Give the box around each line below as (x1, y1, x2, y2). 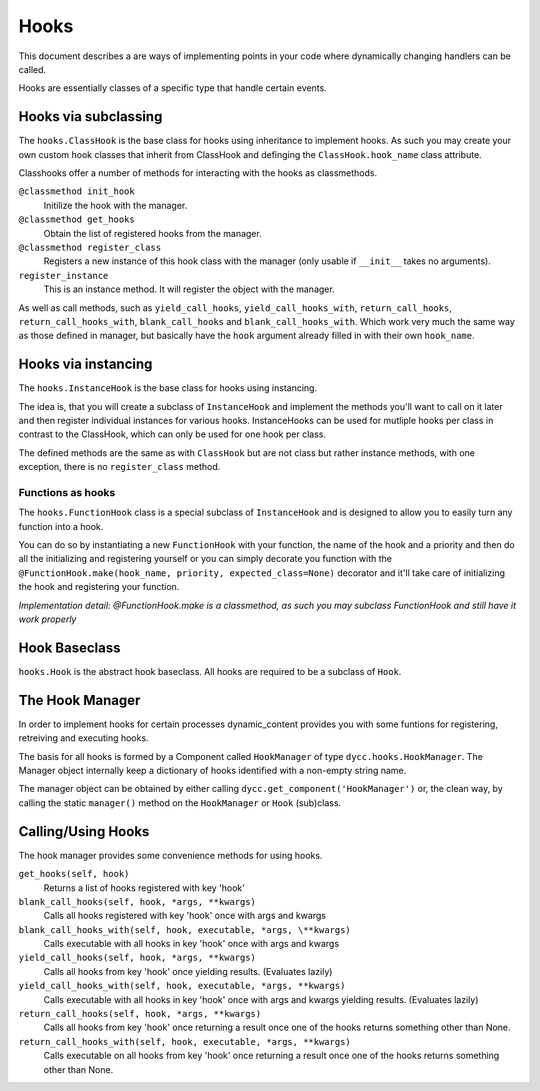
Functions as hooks (18, 485, 116, 499)
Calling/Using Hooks (18, 823, 150, 840)
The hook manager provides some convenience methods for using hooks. (18, 849, 323, 861)
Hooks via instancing (18, 356, 153, 373)
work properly (18, 613, 77, 625)
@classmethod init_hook (18, 186, 135, 197)
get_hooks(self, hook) (18, 868, 130, 880)
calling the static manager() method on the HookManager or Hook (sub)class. (18, 796, 342, 809)
